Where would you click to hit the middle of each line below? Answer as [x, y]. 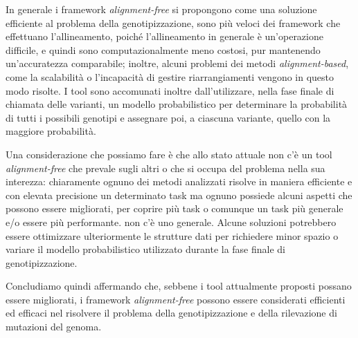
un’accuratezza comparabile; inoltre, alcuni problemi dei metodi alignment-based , [177, 63]
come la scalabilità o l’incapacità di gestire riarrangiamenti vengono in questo [170, 76]
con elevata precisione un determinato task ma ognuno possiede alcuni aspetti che [179, 195]
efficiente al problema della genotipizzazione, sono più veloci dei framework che [173, 22]
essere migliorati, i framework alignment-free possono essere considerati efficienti [176, 299]
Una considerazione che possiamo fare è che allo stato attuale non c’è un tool [169, 154]
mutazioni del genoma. [54, 327]
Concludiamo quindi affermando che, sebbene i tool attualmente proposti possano [179, 286]
